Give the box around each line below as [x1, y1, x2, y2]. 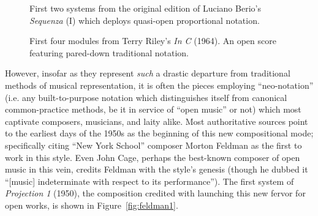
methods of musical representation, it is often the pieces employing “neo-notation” [5, 78, 314, 91]
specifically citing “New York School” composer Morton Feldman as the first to [5, 138, 302, 151]
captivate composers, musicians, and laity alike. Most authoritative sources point [5, 114, 308, 127]
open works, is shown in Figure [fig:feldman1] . [5, 198, 178, 211]
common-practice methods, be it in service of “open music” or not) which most [5, 103, 301, 116]
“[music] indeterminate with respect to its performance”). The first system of [5, 174, 294, 187]
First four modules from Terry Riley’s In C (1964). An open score [29, 34, 276, 47]
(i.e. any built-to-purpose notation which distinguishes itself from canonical [5, 91, 287, 103]
